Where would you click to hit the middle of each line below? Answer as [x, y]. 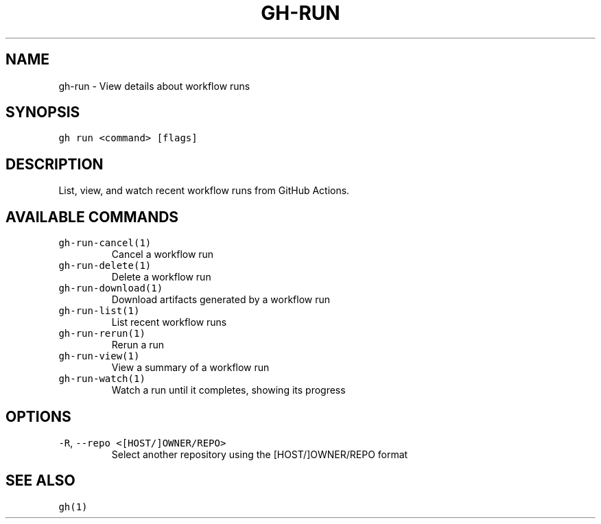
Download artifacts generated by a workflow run [221, 300]
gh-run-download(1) [111, 288]
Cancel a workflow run [163, 254]
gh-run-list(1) [99, 311]
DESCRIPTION [55, 164]
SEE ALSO [40, 481]
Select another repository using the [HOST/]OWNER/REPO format [260, 454]
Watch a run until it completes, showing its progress [228, 390]
